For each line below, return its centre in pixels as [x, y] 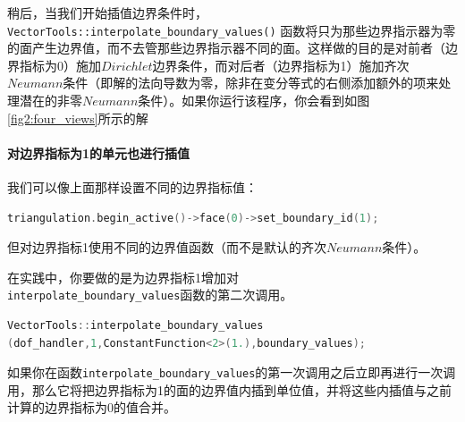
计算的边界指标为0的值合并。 [92, 407]
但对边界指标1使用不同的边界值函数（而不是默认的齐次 [167, 247]
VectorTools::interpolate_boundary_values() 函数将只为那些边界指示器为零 [232, 30]
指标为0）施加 [60, 65]
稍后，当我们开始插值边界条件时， [107, 13]
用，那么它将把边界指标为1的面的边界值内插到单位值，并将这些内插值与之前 [229, 389]
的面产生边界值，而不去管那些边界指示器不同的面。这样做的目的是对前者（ [226, 48]
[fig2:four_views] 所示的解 [78, 118]
